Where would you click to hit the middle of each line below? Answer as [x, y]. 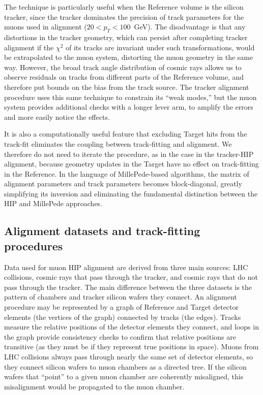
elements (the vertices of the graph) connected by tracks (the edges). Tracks [123, 317]
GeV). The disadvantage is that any [190, 27]
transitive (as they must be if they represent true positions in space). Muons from [131, 347]
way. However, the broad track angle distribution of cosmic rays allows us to [123, 67]
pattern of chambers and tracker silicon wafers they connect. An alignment [121, 297]
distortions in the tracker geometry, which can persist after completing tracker [126, 37]
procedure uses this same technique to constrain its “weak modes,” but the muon [130, 97]
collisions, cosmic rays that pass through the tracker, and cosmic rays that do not [131, 277]
